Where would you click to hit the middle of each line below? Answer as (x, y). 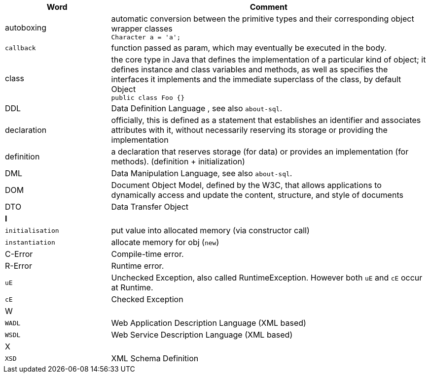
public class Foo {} (148, 98)
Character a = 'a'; (146, 37)
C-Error (19, 254)
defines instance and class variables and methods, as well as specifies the (250, 69)
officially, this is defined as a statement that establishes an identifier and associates (266, 120)
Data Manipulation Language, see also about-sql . (202, 173)
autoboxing (26, 27)
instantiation (30, 242)
